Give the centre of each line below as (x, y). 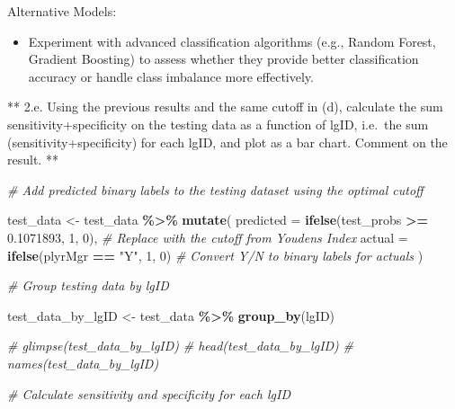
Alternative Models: (62, 11)
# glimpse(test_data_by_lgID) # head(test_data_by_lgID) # (180, 346)
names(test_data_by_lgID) (83, 363)
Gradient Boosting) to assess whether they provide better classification (223, 59)
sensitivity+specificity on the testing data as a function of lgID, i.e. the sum (218, 124)
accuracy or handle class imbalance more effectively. (171, 76)
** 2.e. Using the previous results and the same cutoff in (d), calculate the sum (225, 107)
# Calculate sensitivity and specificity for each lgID (149, 393)
